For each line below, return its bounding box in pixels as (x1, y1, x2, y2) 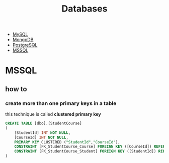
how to (5, 85, 27, 93)
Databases (61, 3, 108, 15)
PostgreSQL (12, 42, 38, 48)
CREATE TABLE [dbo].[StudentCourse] (5, 121, 82, 126)
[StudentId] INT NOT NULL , (14, 130, 71, 135)
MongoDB (12, 37, 34, 43)
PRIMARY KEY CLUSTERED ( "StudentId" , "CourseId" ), (14, 139, 121, 144)
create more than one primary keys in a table (5, 100, 117, 107)
